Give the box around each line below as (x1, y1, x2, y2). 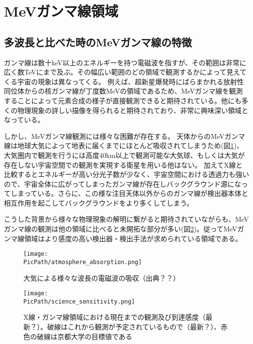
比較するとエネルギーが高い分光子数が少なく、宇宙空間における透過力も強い (4, 169, 249, 179)
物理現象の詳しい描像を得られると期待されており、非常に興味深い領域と (17, 105, 249, 115)
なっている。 (4, 115, 45, 125)
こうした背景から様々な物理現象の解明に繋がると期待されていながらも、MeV (4, 214, 249, 224)
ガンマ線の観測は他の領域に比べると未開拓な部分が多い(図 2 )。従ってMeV (4, 224, 237, 234)
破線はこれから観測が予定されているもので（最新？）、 (47, 322, 221, 332)
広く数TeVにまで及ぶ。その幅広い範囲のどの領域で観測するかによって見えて (4, 67, 247, 77)
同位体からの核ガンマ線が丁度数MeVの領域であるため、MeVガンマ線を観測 (4, 86, 243, 96)
